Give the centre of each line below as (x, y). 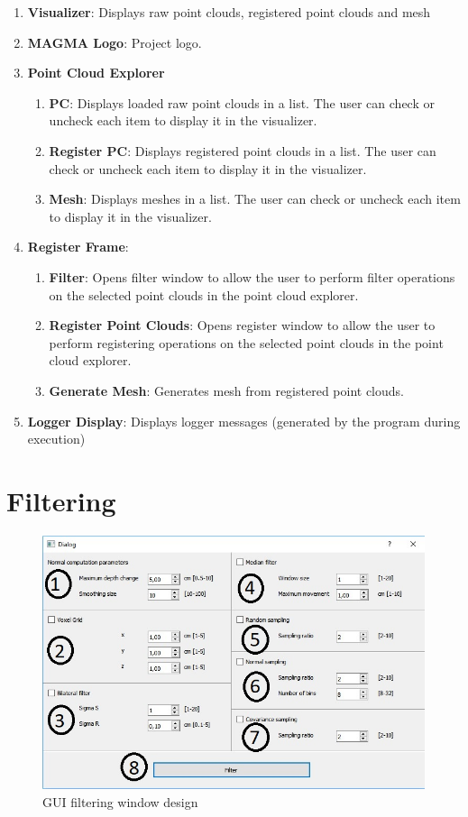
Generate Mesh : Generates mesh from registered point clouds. (226, 390)
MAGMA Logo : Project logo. (115, 42)
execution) (56, 439)
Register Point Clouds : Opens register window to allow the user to (242, 325)
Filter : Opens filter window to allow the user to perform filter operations (252, 276)
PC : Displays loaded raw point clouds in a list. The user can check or (242, 102)
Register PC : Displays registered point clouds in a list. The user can (243, 150)
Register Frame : (78, 247)
